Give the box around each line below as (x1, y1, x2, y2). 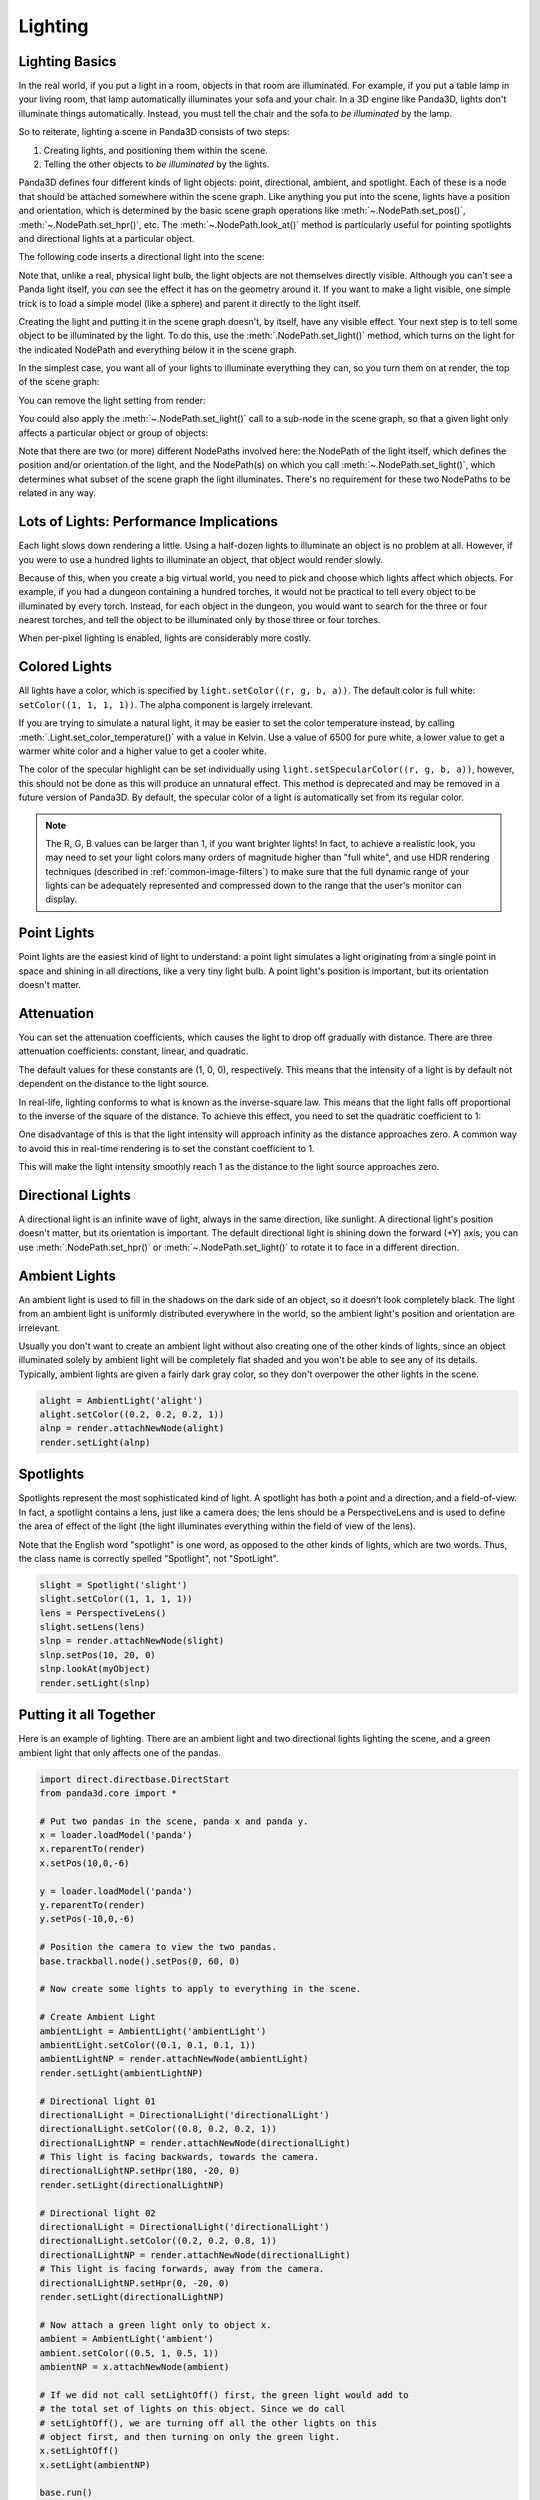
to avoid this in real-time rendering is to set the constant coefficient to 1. (18, 1142, 315, 1154)
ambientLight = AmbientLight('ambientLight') (39, 2025, 267, 2037)
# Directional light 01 (39, 2095, 157, 2107)
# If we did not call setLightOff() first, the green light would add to (39, 2389, 409, 2400)
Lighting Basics (18, 53, 117, 70)
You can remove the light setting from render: (18, 394, 206, 406)
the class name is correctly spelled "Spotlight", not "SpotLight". (18, 1552, 279, 1564)
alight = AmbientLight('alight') (39, 1395, 204, 1406)
